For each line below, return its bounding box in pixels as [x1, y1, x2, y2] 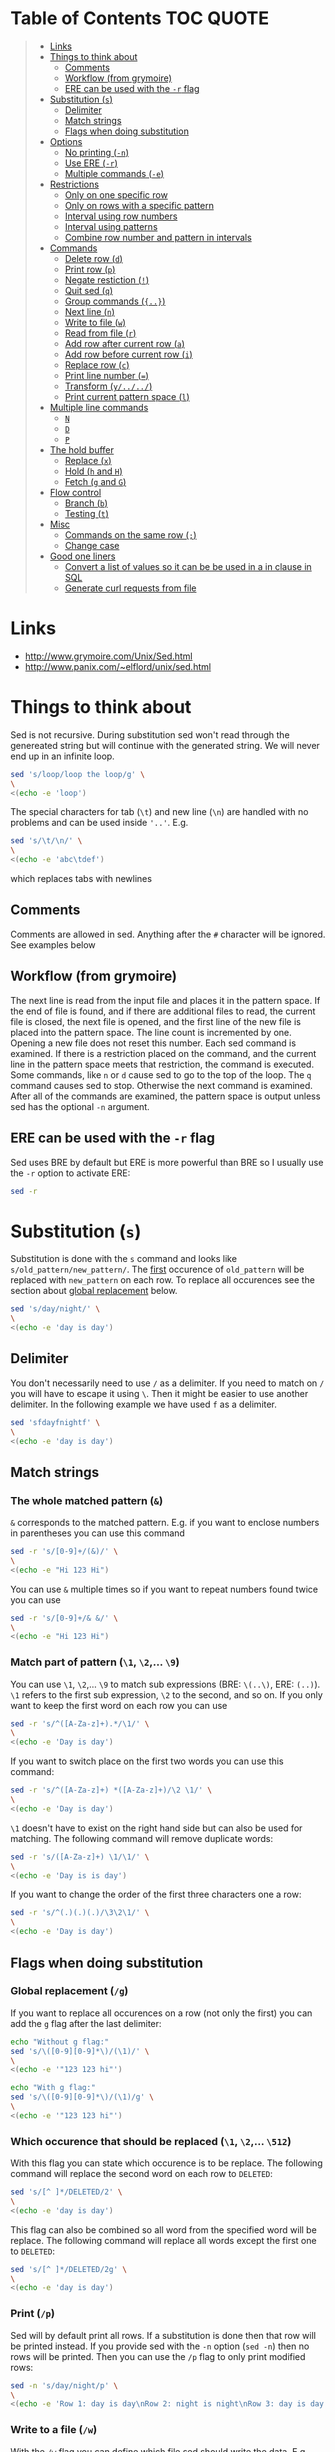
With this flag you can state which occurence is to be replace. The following [10, 2157, 323, 2169]
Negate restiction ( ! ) [64, 273, 150, 286]
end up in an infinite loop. [10, 750, 115, 762]
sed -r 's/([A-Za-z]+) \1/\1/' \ [10, 1852, 150, 1862]
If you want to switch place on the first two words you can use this [10, 1755, 284, 1767]
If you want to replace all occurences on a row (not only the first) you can [10, 2007, 313, 2019]
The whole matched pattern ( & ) [10, 1493, 163, 1507]
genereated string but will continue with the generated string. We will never [10, 739, 320, 751]
